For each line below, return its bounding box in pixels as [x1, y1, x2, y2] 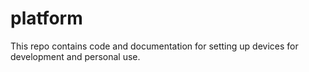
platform [10, 7, 83, 30]
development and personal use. [10, 50, 141, 62]
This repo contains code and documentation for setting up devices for [10, 40, 299, 52]
